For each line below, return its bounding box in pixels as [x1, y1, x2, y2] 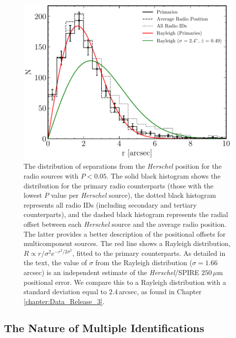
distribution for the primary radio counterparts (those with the [24, 180, 213, 190]
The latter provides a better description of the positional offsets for [24, 228, 226, 239]
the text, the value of [24, 257, 87, 268]
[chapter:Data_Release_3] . [24, 296, 105, 306]
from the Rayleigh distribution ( [95, 257, 192, 268]
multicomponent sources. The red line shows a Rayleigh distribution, [24, 238, 231, 248]
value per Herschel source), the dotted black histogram [51, 190, 216, 200]
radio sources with [24, 170, 79, 181]
